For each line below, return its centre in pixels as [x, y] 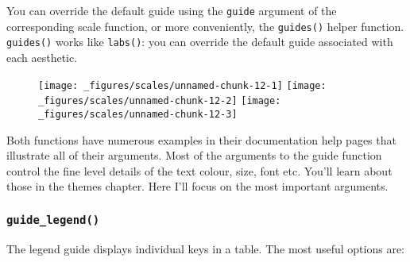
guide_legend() [53, 220]
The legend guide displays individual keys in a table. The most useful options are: [206, 248]
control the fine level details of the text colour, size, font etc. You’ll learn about [199, 170]
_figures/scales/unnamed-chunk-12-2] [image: [160, 101]
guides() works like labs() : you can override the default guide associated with [200, 42]
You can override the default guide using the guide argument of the [172, 10]
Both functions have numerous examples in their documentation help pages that [201, 139]
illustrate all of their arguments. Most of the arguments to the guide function [194, 155]
